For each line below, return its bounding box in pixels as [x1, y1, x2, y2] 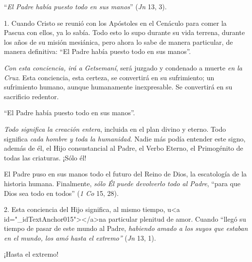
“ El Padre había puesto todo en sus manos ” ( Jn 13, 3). [4, 1, 167, 11]
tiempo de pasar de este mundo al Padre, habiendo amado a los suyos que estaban [4, 223, 248, 233]
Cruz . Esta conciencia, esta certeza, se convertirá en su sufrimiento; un [4, 72, 215, 82]
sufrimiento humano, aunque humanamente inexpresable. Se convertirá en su [4, 82, 233, 92]
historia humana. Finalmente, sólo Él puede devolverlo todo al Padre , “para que [4, 178, 241, 188]
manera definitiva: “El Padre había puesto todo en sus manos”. [4, 46, 191, 56]
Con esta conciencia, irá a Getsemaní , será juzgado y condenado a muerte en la [4, 62, 242, 72]
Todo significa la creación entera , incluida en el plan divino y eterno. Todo [4, 123, 226, 134]
